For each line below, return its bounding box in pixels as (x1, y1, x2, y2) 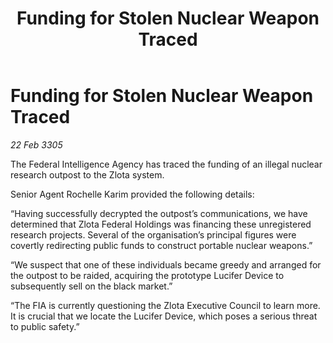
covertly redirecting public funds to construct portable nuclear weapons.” (10, 239, 313, 251)
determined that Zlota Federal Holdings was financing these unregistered (10, 218, 312, 230)
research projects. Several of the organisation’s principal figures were (10, 228, 297, 241)
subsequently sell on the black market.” (10, 280, 173, 292)
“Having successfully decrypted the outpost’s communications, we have (10, 207, 308, 219)
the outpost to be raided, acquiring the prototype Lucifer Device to (10, 269, 285, 281)
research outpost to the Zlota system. (10, 168, 165, 181)
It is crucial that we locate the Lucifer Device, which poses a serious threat (10, 310, 318, 322)
